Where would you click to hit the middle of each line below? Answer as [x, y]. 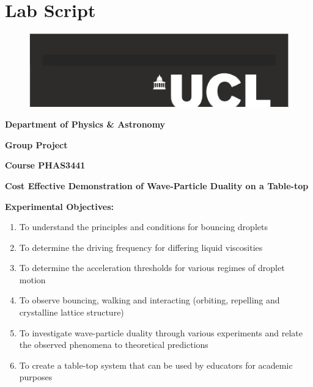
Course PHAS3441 [45, 165]
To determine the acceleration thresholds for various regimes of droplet [152, 268]
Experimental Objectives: [60, 206]
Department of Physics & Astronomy [85, 124]
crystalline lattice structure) [72, 312]
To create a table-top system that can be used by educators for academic [156, 365]
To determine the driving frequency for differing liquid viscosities [141, 247]
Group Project [36, 144]
